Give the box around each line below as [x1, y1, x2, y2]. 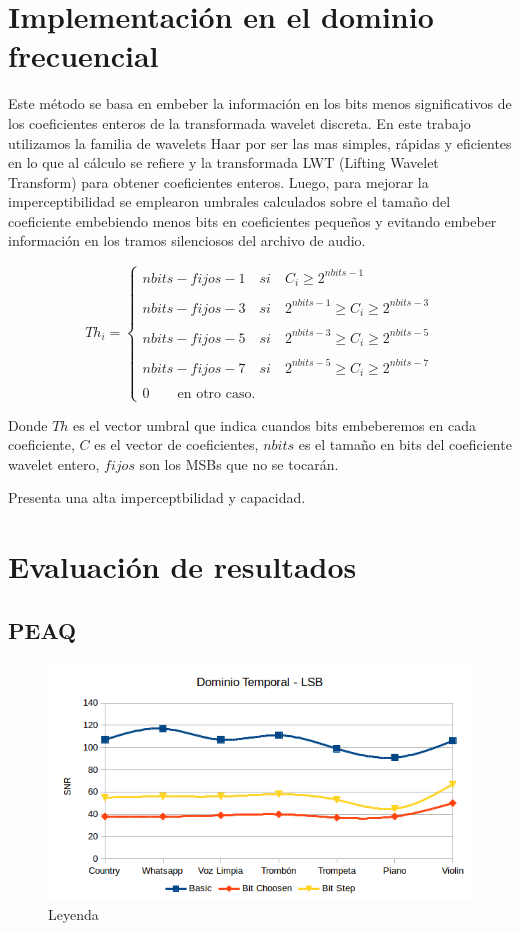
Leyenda [48, 904, 99, 925]
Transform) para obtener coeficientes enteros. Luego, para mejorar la [8, 171, 429, 192]
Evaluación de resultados [8, 546, 357, 587]
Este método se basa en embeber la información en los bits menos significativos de [8, 93, 512, 114]
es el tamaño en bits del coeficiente [298, 434, 512, 455]
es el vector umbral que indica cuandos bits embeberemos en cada [73, 414, 476, 435]
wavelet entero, [8, 453, 100, 474]
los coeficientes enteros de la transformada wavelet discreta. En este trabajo [8, 112, 471, 133]
